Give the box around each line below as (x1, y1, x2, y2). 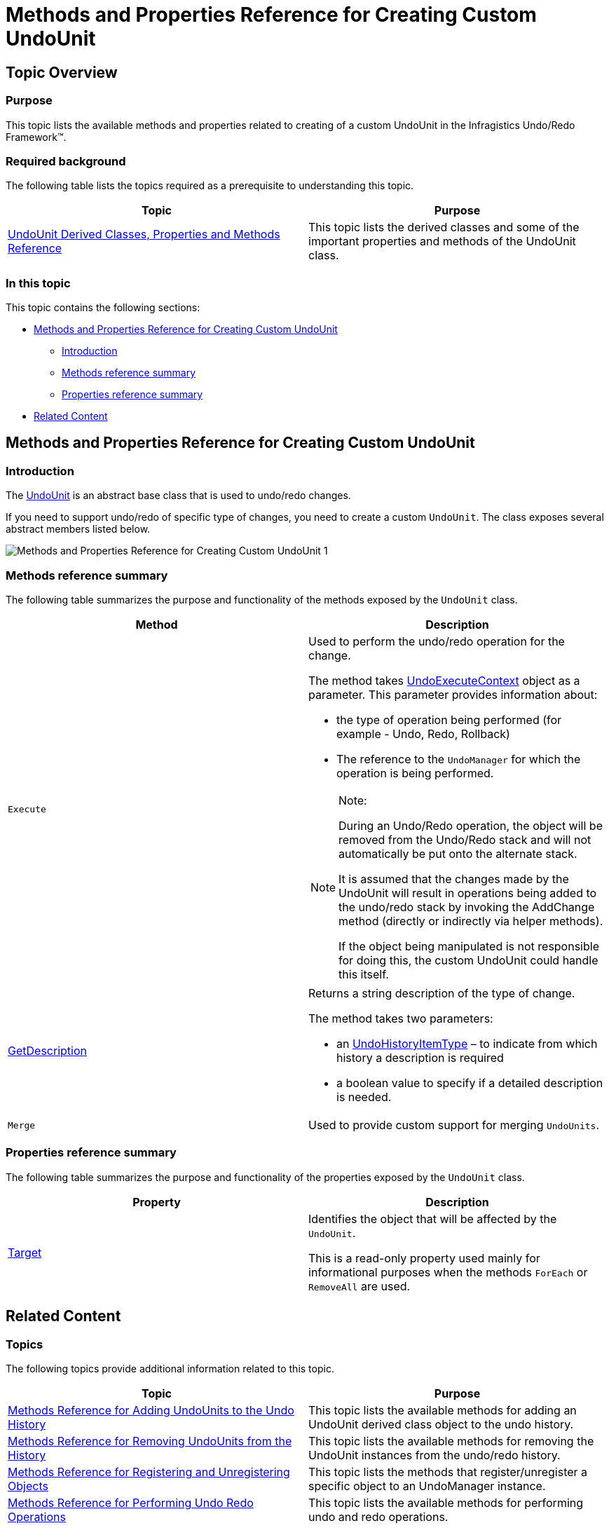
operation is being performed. (336, 766, 494, 781)
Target (8, 1245, 42, 1260)
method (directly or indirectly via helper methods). (338, 914, 603, 929)
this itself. (338, 967, 389, 982)
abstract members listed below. (6, 523, 151, 536)
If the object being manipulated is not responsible (338, 939, 599, 954)
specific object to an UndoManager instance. (308, 1478, 546, 1493)
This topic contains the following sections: (6, 301, 200, 314)
